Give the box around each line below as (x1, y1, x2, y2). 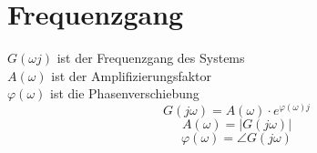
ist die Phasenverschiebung (50, 84, 199, 103)
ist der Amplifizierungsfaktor (51, 66, 212, 85)
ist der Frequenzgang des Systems (56, 48, 245, 67)
